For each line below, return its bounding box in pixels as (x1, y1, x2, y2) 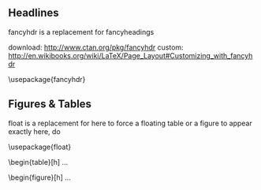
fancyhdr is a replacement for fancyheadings (8, 27, 155, 36)
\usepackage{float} (8, 142, 72, 151)
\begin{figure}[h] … (8, 173, 71, 182)
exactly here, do (8, 126, 61, 136)
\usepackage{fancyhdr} (8, 74, 86, 84)
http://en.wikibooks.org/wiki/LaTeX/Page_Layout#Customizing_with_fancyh (8, 50, 253, 60)
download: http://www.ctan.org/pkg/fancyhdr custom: (8, 43, 184, 52)
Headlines (8, 6, 59, 20)
